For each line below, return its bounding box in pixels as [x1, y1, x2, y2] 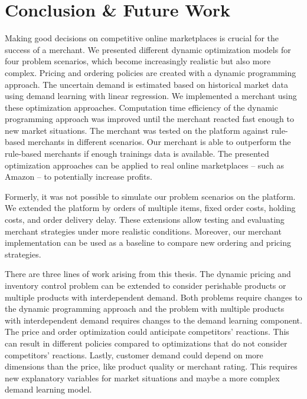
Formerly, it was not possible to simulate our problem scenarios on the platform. [5, 190, 296, 202]
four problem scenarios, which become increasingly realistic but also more [5, 55, 271, 67]
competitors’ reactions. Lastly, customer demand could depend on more [5, 348, 263, 361]
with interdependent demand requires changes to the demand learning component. [5, 314, 302, 326]
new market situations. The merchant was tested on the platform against [5, 124, 269, 136]
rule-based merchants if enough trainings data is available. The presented [5, 147, 269, 160]
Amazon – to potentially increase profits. [5, 170, 152, 183]
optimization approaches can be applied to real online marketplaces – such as [5, 159, 284, 171]
